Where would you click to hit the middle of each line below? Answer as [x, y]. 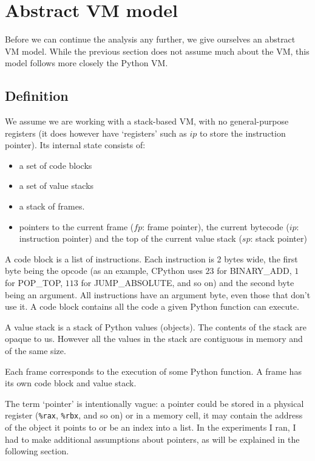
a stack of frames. [52, 206]
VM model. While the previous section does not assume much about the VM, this [157, 51]
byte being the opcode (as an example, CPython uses [104, 271]
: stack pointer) [279, 238]
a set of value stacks [56, 186]
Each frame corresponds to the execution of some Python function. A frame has [153, 371]
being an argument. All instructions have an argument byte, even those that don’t [158, 294]
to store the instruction [242, 133]
